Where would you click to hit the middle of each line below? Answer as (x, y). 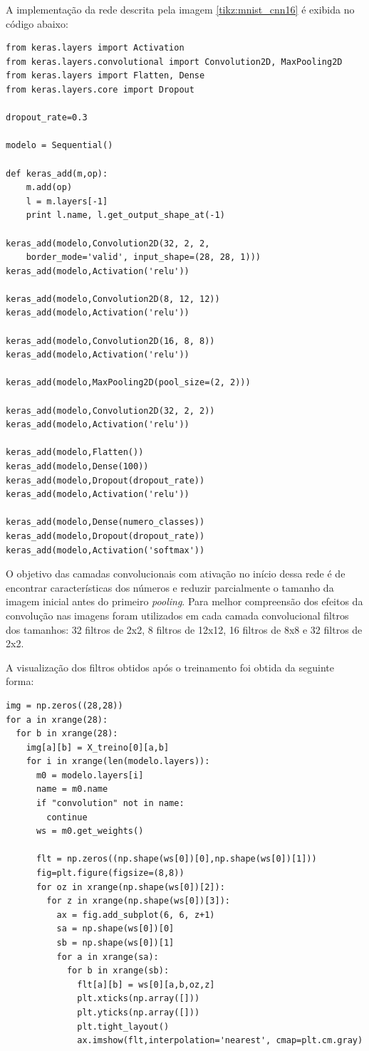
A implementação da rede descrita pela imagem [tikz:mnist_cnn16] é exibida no (180, 9)
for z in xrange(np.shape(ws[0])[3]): (138, 901)
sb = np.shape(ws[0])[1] (115, 943)
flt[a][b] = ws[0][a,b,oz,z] (146, 984)
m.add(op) (49, 188)
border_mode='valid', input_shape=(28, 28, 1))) (143, 257)
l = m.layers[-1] (67, 201)
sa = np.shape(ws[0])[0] (115, 929)
